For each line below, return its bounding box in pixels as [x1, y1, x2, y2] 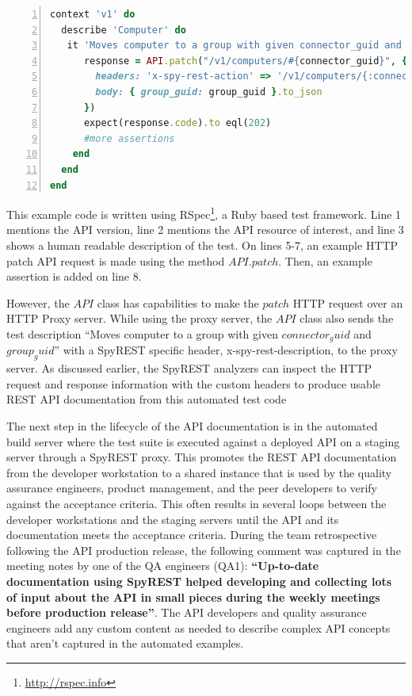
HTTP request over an [292, 294, 403, 311]
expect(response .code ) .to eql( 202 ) [83, 117, 272, 129]
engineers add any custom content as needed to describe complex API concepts [6, 619, 391, 636]
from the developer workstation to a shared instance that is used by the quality [6, 464, 392, 480]
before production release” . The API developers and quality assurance [6, 604, 367, 621]
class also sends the [299, 310, 394, 327]
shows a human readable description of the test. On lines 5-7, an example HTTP [6, 236, 399, 253]
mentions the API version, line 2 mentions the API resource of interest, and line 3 [6, 221, 404, 238]
